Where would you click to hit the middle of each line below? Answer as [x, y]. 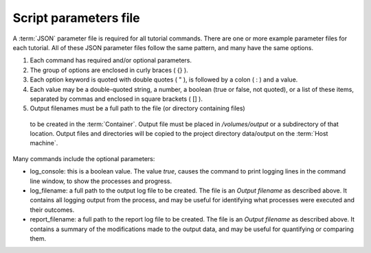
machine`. [44, 143]
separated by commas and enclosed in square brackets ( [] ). [116, 99]
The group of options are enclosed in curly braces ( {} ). [109, 70]
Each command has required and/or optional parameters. [111, 60]
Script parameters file [76, 18]
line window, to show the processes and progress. [101, 181]
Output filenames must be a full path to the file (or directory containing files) [137, 108]
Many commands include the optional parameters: [84, 158]
